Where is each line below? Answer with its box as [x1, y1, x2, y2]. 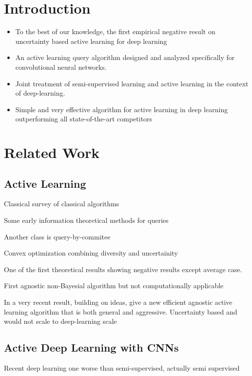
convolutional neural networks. [15, 61, 107, 72]
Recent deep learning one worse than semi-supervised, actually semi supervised [4, 363, 240, 373]
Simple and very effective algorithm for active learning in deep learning [15, 104, 228, 114]
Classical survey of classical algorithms [4, 198, 119, 209]
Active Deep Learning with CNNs [4, 340, 179, 355]
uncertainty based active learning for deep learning [15, 36, 167, 46]
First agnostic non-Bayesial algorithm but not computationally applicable [4, 280, 224, 291]
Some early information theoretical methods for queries [4, 215, 169, 225]
